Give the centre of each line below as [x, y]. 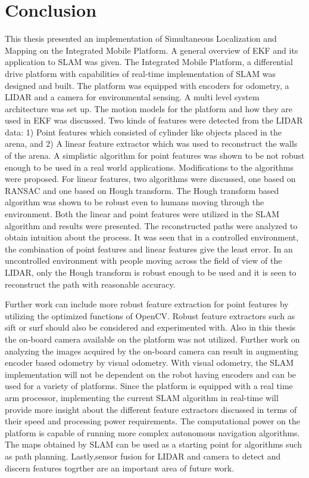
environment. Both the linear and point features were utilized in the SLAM [142, 214]
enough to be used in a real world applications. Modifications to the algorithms [149, 167]
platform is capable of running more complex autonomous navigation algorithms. [152, 432]
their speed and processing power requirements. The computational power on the [152, 421]
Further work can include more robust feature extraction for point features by [147, 304]
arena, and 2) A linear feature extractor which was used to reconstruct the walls [151, 144]
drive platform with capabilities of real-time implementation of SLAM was [141, 73]
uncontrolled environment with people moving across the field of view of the [143, 260]
